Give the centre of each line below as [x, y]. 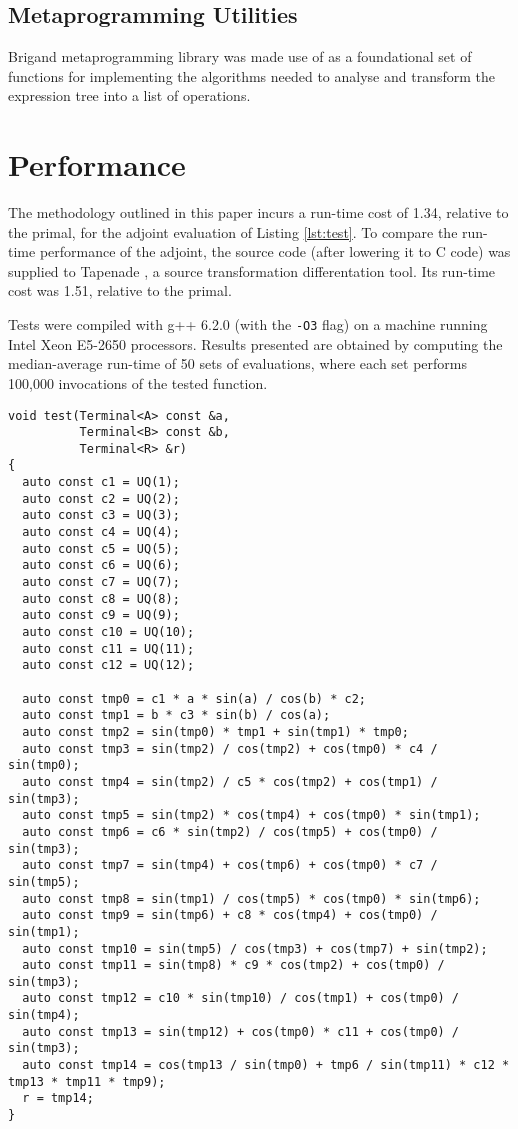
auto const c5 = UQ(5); [101, 548]
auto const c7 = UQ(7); [101, 582]
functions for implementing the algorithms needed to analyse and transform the [251, 75]
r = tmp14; [58, 1098]
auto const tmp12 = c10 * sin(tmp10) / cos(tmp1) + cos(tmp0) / [241, 998]
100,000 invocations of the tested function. [138, 382]
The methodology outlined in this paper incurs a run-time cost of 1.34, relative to [258, 212]
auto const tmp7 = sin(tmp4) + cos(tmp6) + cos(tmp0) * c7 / [230, 865]
